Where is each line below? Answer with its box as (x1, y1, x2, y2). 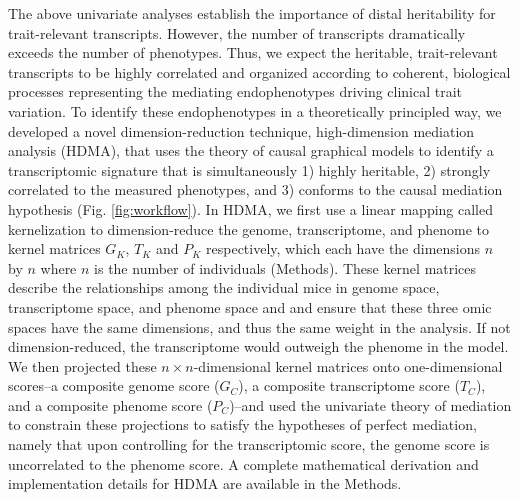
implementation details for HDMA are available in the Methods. (8, 473, 402, 494)
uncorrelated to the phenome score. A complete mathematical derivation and (8, 453, 479, 474)
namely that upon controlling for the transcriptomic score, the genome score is (8, 434, 490, 455)
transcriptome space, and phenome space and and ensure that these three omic (8, 296, 492, 317)
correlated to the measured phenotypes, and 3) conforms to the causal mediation (8, 179, 503, 200)
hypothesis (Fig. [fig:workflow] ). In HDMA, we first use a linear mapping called (8, 198, 494, 219)
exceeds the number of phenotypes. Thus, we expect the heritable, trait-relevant (8, 42, 498, 63)
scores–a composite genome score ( (8, 375, 220, 396)
